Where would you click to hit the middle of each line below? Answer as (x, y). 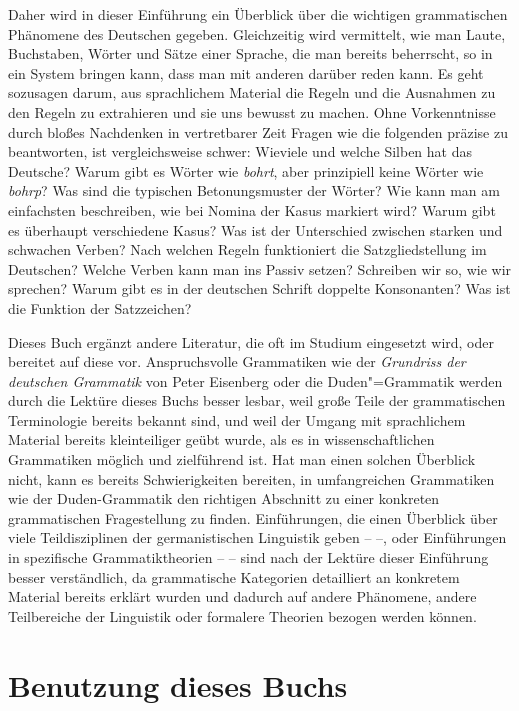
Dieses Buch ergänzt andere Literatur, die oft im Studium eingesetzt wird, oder (251, 341)
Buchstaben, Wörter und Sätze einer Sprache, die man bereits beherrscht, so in (250, 53)
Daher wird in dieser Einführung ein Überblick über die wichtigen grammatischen (258, 14)
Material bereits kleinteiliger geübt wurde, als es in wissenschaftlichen (221, 439)
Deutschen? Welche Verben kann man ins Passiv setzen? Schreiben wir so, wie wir (260, 268)
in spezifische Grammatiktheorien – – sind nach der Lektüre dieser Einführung (248, 557)
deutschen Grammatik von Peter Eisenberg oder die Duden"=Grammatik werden (255, 380)
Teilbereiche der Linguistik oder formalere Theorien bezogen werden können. (242, 615)
